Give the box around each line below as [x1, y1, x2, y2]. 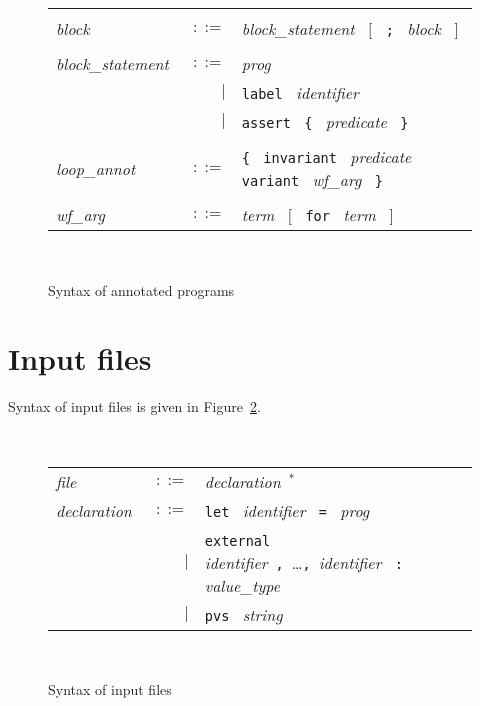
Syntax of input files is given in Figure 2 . [8, 396, 261, 417]
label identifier [241, 81, 359, 104]
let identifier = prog [204, 498, 370, 522]
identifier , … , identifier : [204, 550, 403, 574]
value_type [204, 573, 281, 597]
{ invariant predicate [241, 145, 412, 168]
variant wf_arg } [241, 168, 383, 191]
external [204, 532, 271, 549]
